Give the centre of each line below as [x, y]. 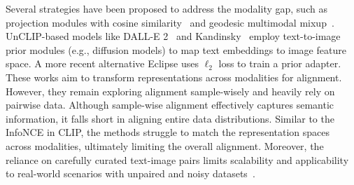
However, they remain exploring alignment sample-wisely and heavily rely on [170, 91]
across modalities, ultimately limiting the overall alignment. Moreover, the [165, 145]
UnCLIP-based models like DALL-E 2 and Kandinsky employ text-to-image [173, 36]
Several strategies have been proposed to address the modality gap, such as [167, 8]
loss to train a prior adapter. [280, 63]
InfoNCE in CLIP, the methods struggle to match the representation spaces [168, 132]
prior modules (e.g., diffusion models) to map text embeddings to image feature [176, 49]
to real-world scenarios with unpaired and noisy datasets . [130, 173]
